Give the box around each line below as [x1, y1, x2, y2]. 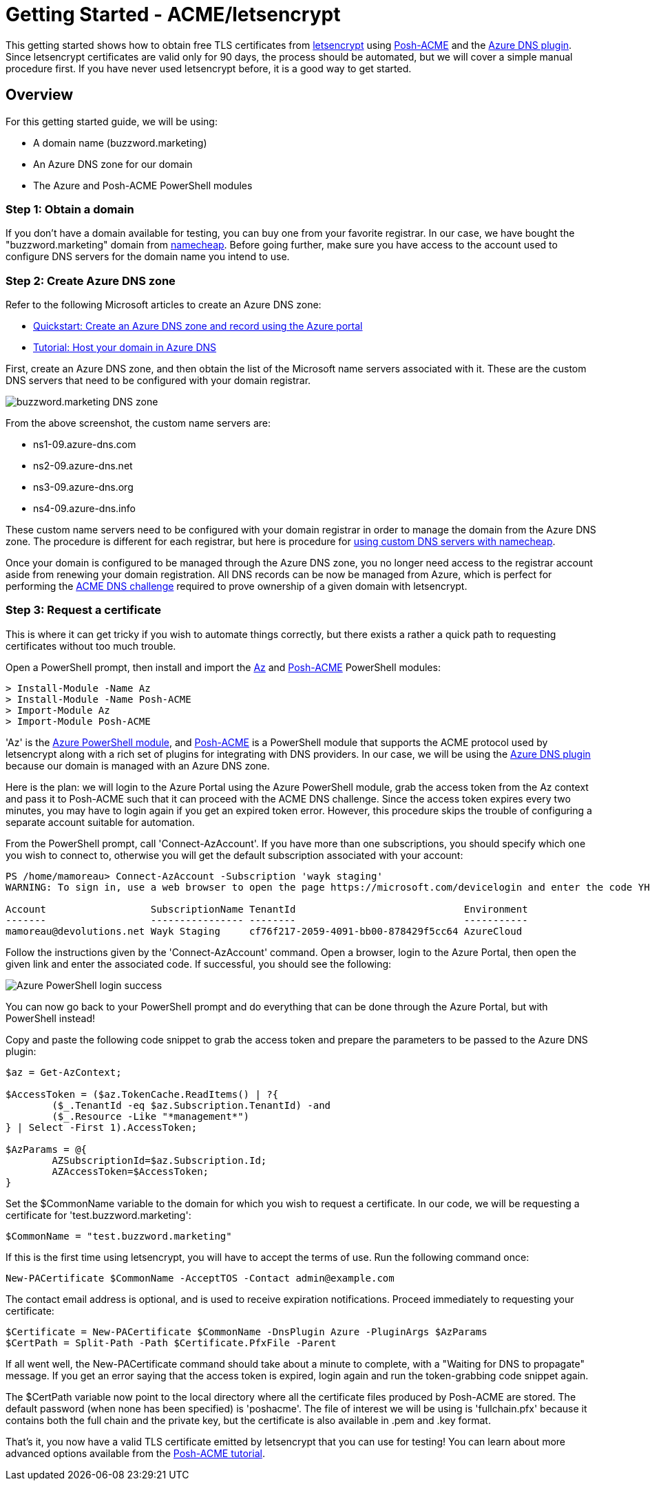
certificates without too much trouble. [6, 639, 176, 652]
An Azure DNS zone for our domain [33, 158, 193, 170]
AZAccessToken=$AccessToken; [52, 1165, 209, 1177]
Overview [6, 86, 74, 104]
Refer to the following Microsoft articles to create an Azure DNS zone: [6, 299, 322, 311]
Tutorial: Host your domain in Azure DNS [33, 341, 217, 354]
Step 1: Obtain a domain [6, 202, 134, 216]
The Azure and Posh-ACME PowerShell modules [33, 179, 253, 191]
